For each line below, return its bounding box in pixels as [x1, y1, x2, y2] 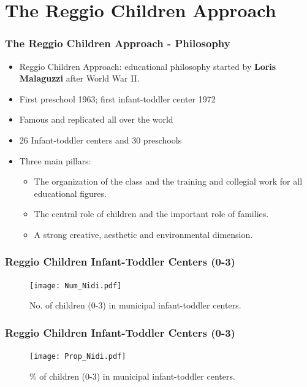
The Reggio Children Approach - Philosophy [5, 36, 230, 51]
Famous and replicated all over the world [19, 113, 173, 126]
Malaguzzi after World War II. [19, 72, 140, 85]
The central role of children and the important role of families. [34, 207, 269, 220]
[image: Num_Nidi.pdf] [29, 281, 122, 290]
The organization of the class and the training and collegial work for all [34, 175, 303, 188]
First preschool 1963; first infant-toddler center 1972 [19, 92, 216, 105]
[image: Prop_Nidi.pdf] [29, 352, 126, 361]
